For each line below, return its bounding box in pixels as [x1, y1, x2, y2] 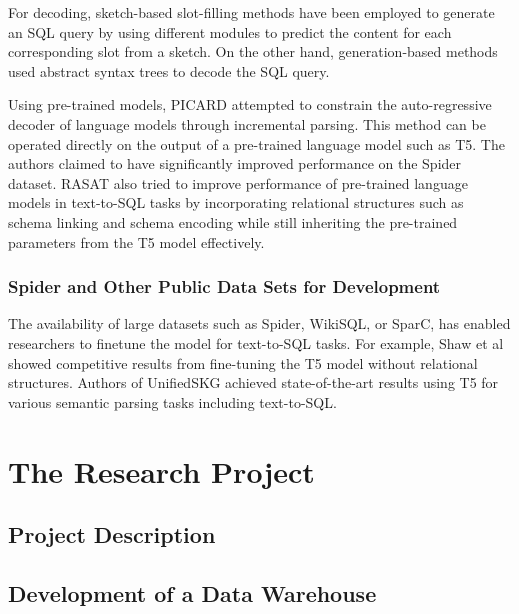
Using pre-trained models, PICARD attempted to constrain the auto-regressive [8, 94, 492, 115]
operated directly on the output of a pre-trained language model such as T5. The [8, 133, 505, 154]
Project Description [8, 519, 216, 550]
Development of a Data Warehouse [8, 577, 377, 608]
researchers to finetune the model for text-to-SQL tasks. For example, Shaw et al [8, 332, 504, 353]
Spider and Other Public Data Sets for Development [8, 274, 441, 299]
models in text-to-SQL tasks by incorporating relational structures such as [8, 192, 464, 213]
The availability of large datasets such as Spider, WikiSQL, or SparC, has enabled [8, 313, 511, 334]
